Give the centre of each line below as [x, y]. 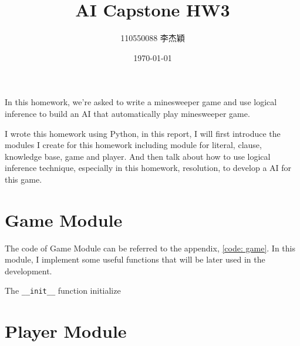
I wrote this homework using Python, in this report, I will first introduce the [143, 133]
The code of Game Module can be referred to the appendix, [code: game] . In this [150, 248]
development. [28, 271]
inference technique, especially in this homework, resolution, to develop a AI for [148, 168]
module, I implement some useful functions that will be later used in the [135, 259]
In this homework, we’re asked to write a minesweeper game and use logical [141, 102]
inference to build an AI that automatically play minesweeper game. [127, 113]
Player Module [66, 331]
